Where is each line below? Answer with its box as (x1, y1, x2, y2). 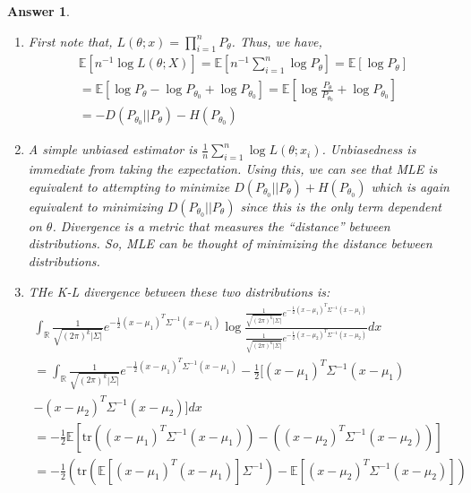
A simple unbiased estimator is (28, 140, 198, 159)
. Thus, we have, (231, 31, 322, 50)
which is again (371, 177, 450, 195)
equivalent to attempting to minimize (28, 177, 230, 195)
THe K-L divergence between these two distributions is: (28, 281, 330, 300)
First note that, (28, 31, 113, 50)
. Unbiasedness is (321, 140, 416, 159)
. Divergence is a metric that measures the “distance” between (52, 216, 390, 235)
